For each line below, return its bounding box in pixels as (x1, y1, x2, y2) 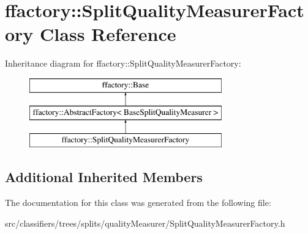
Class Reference (40, 21, 176, 46)
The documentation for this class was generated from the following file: (5, 196, 271, 209)
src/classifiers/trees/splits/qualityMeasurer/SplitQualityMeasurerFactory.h (5, 216, 285, 229)
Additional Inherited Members (5, 167, 203, 186)
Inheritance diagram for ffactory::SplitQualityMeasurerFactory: (5, 57, 241, 70)
